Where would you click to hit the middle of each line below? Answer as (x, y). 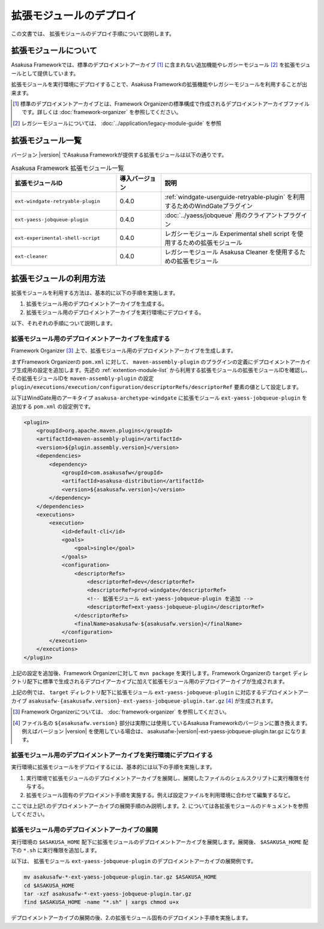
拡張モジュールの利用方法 (58, 278)
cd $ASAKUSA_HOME (49, 885)
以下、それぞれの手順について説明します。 (64, 323)
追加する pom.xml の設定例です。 (52, 406)
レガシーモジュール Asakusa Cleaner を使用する (232, 252)
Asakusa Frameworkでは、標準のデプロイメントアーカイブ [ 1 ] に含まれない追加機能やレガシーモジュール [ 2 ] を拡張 (153, 65)
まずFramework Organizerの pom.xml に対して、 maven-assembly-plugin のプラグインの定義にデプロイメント (151, 362)
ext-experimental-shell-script (57, 238)
